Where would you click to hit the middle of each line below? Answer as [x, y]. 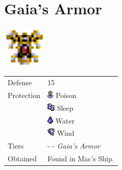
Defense [20, 82]
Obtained [22, 159]
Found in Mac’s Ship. [81, 159]
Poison [66, 95]
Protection [24, 95]
